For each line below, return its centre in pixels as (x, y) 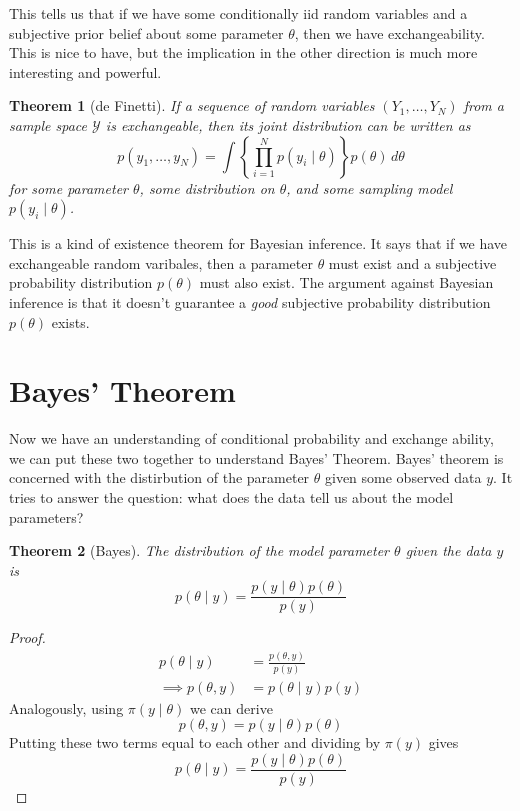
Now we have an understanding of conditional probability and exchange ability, (251, 438)
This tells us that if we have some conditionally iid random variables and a (238, 13)
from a (483, 105)
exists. (70, 321)
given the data (448, 550)
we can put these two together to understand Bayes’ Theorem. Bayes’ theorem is (256, 457)
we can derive (231, 707)
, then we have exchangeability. (389, 32)
